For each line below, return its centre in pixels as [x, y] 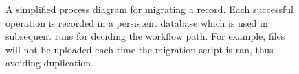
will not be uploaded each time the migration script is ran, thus [140, 49]
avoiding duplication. [49, 63]
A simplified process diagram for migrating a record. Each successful [149, 9]
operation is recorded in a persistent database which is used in [137, 22]
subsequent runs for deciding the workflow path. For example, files [145, 36]
